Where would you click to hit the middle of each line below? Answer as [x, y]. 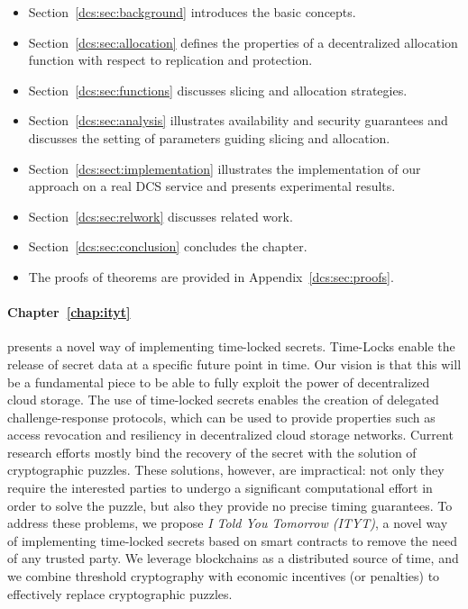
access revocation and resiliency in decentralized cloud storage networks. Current [230, 435]
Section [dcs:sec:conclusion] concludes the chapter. [168, 246]
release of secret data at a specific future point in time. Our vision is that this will [234, 364]
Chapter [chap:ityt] [69, 312]
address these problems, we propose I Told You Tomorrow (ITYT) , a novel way [228, 523]
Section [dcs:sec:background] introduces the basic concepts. [192, 12]
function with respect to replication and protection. [170, 60]
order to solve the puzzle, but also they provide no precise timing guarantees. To [230, 505]
